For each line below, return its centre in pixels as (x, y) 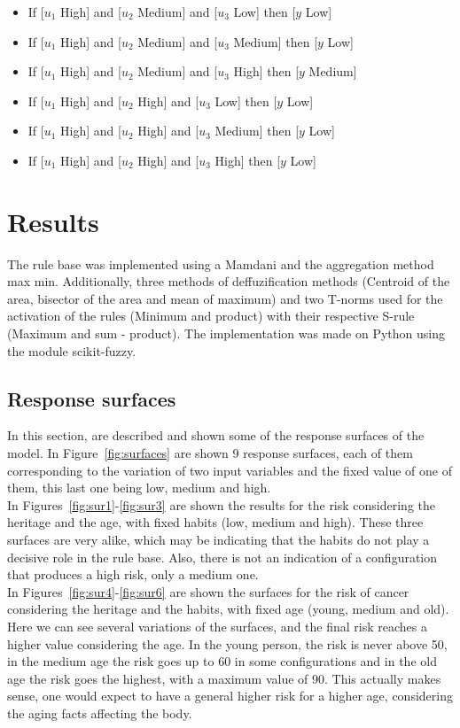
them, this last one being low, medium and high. (139, 488)
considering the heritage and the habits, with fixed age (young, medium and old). (228, 609)
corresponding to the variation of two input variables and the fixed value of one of (230, 470)
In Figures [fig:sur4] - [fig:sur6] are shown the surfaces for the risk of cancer (208, 591)
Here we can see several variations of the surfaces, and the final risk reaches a (217, 626)
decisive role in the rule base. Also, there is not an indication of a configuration (222, 557)
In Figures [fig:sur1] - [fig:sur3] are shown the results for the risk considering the (222, 504)
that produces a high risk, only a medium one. (133, 574)
